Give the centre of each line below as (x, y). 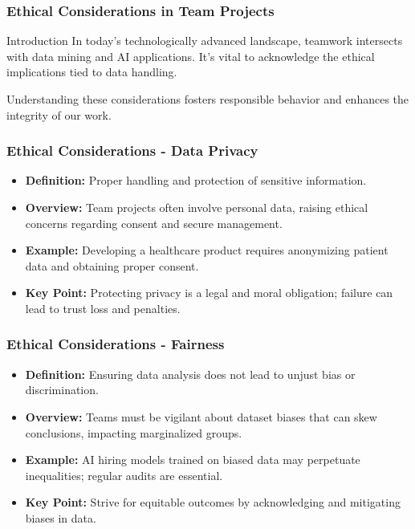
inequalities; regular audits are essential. (124, 475)
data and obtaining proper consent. (112, 265)
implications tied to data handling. (92, 72)
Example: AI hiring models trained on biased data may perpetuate (193, 460)
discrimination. (62, 390)
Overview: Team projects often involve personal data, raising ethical (197, 207)
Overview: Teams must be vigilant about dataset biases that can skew (201, 416)
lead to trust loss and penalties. (103, 308)
